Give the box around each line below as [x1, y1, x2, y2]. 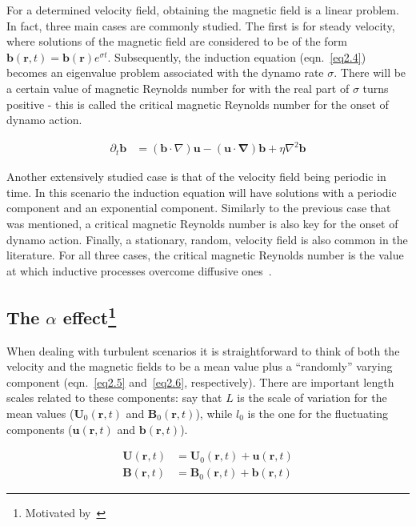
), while [195, 405, 233, 422]
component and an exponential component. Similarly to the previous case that [6, 199, 391, 216]
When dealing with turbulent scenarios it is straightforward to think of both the [6, 342, 400, 359]
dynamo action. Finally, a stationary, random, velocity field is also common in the [6, 231, 408, 247]
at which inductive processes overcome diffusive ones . [6, 262, 272, 279]
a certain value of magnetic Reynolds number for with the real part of [6, 79, 350, 96]
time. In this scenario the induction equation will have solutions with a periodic [6, 183, 397, 200]
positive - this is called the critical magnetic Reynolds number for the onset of [6, 95, 389, 112]
